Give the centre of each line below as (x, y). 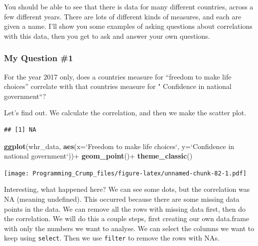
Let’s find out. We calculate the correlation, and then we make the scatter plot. (125, 113)
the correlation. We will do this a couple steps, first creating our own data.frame (127, 218)
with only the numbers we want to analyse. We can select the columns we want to (129, 228)
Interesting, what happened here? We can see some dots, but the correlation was (127, 189)
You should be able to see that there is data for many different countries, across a (129, 6)
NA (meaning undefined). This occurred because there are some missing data (122, 199)
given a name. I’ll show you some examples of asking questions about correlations (128, 26)
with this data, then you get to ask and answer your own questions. (107, 36)
